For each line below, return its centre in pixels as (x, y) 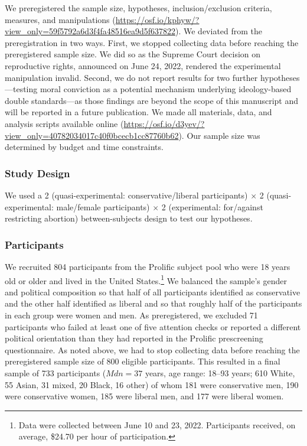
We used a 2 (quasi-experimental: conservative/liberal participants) (126, 195)
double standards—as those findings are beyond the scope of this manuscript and (151, 100)
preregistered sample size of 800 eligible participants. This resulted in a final (143, 361)
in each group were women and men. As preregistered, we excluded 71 (131, 315)
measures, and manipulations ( (60, 19)
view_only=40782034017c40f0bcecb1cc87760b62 (92, 135)
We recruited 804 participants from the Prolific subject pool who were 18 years (148, 266)
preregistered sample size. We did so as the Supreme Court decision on (133, 54)
